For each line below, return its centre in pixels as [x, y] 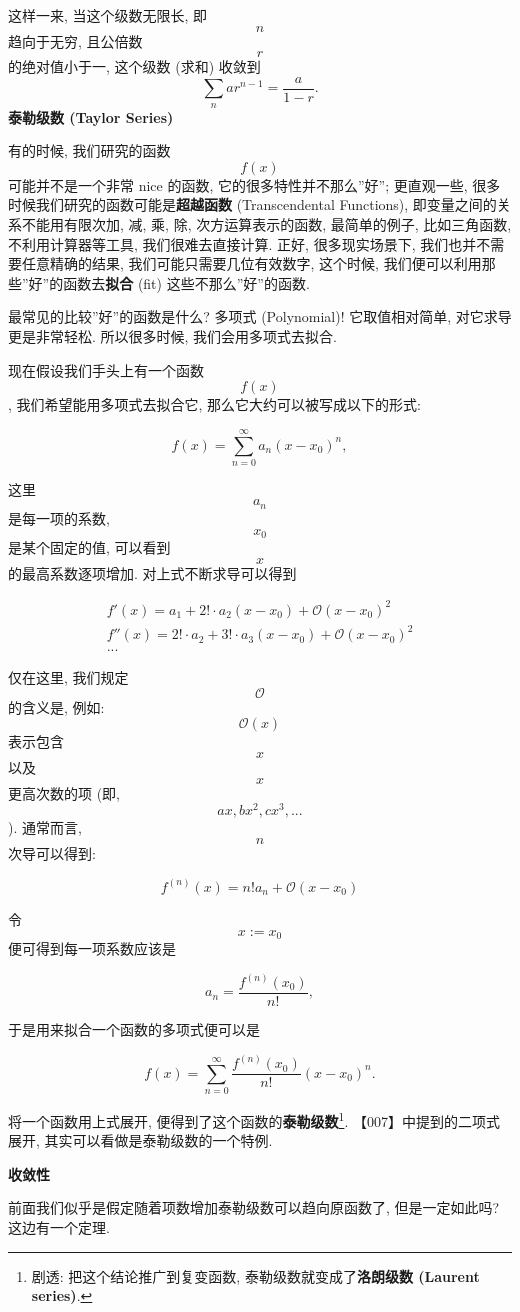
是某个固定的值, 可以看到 [89, 546]
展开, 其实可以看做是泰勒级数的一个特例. [140, 1140]
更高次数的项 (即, [64, 792]
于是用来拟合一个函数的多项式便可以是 [134, 1029]
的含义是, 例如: [56, 706]
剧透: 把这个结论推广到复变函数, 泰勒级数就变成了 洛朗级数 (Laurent [255, 1275]
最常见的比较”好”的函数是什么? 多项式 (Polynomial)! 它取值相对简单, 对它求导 [260, 316]
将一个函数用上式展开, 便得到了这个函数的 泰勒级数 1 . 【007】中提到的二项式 [254, 1119]
